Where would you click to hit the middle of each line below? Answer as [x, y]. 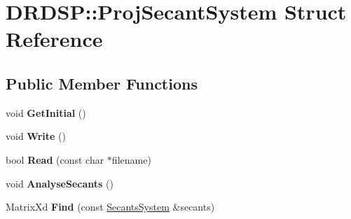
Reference [54, 39]
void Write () [36, 136]
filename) [131, 159]
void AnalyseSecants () [60, 183]
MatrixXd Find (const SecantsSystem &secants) [110, 207]
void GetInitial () [46, 112]
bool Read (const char [55, 159]
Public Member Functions [102, 83]
